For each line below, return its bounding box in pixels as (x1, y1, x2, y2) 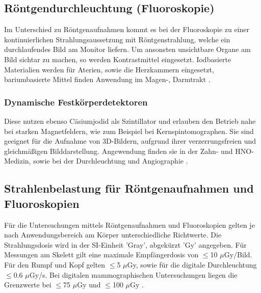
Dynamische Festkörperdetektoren (4, 95, 148, 108)
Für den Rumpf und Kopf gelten (4, 259, 106, 270)
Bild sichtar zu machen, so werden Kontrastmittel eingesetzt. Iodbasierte (4, 54, 231, 64)
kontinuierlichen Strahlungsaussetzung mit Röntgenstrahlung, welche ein (4, 34, 230, 44)
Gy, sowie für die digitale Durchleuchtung (127, 259, 257, 270)
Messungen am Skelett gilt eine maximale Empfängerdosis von (4, 249, 199, 260)
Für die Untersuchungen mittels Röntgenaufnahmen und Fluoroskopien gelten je (4, 219, 255, 230)
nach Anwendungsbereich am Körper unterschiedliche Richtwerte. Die (4, 229, 222, 240)
